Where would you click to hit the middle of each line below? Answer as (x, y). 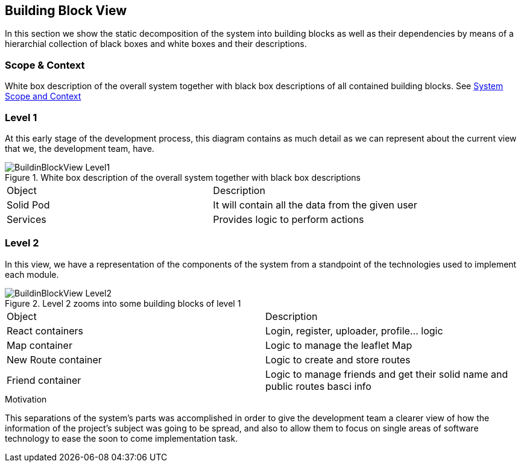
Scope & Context (45, 65)
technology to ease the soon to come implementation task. (122, 438)
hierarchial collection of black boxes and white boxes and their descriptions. (156, 44)
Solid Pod (28, 205)
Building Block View (66, 11)
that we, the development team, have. (80, 148)
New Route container (54, 359)
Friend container (44, 380)
